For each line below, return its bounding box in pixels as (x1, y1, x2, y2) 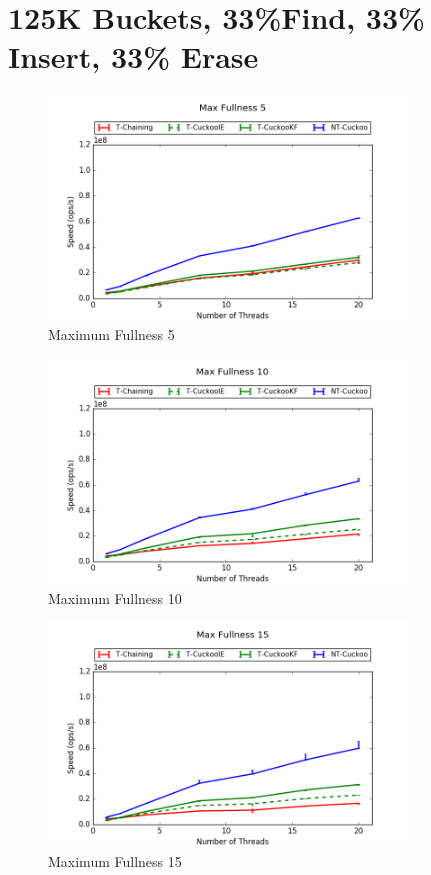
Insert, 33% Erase (8, 36, 259, 77)
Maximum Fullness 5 (48, 324, 175, 345)
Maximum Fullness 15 (48, 850, 182, 871)
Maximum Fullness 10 (48, 587, 182, 608)
